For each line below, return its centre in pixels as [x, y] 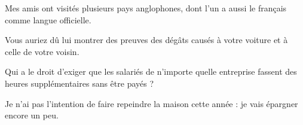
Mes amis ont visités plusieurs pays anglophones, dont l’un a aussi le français [146, 8]
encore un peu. [32, 115]
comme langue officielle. [48, 19]
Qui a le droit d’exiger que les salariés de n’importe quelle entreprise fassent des [151, 71]
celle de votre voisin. [42, 51]
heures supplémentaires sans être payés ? [79, 83]
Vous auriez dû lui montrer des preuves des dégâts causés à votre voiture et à [146, 40]
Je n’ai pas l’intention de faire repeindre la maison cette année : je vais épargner [151, 103]
